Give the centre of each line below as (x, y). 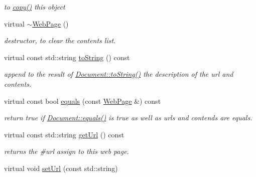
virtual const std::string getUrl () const (64, 134)
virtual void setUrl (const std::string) (61, 168)
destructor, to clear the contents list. (60, 40)
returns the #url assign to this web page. (67, 151)
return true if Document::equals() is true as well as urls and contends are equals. (128, 118)
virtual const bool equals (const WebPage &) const (83, 101)
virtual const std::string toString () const (67, 57)
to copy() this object (35, 7)
